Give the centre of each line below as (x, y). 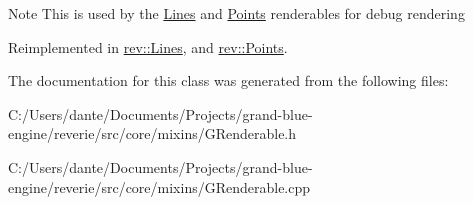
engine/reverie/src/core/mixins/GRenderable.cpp (159, 186)
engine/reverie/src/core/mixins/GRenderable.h (152, 133)
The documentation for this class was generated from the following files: (228, 80)
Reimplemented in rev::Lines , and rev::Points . (148, 46)
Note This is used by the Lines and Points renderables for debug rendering (236, 13)
